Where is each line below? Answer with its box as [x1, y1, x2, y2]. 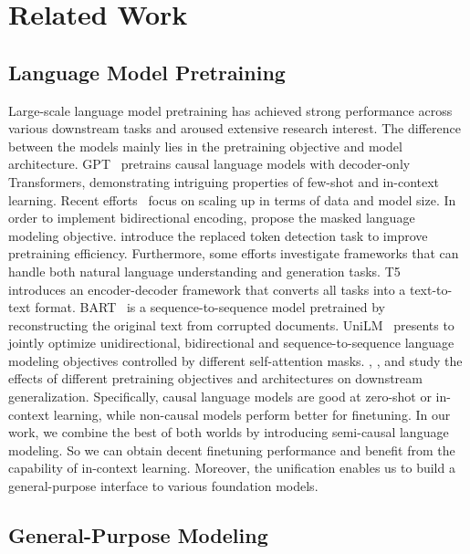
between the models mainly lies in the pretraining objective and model [8, 136, 402, 155]
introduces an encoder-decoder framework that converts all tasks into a [8, 279, 406, 298]
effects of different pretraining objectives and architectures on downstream [8, 369, 423, 388]
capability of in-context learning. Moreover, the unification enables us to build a [8, 458, 455, 477]
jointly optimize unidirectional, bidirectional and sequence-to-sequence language [8, 333, 454, 352]
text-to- [409, 279, 453, 298]
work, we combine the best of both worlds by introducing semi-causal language [8, 423, 449, 442]
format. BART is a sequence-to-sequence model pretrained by [35, 298, 385, 317]
